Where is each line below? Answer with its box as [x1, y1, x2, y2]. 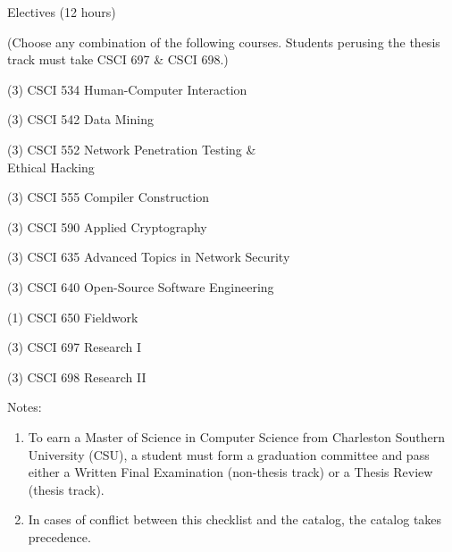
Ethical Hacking [7, 157, 95, 176]
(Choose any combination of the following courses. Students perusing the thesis [7, 32, 440, 51]
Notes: [7, 397, 42, 416]
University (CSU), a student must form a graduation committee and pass [28, 445, 430, 464]
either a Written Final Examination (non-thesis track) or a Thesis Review [28, 463, 433, 481]
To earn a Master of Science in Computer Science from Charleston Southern [28, 427, 446, 446]
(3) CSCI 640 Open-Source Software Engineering [7, 277, 274, 296]
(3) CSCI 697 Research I [7, 338, 141, 356]
